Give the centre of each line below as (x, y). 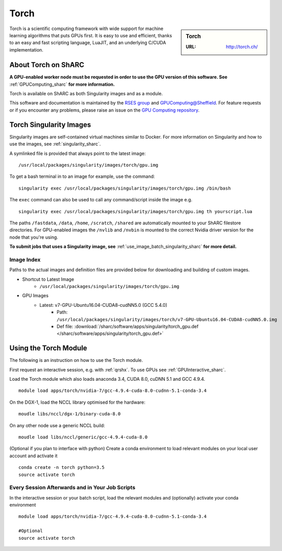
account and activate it (33, 456)
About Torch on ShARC (47, 65)
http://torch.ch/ (242, 46)
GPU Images (35, 296)
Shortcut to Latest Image (48, 279)
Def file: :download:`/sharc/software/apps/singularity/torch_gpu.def (128, 326)
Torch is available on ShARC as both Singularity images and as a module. (86, 94)
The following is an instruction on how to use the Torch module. (76, 360)
